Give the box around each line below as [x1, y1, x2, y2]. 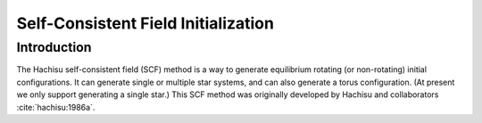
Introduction [16, 39, 92, 55]
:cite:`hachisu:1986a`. [16, 102, 96, 112]
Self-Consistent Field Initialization [16, 13, 274, 33]
